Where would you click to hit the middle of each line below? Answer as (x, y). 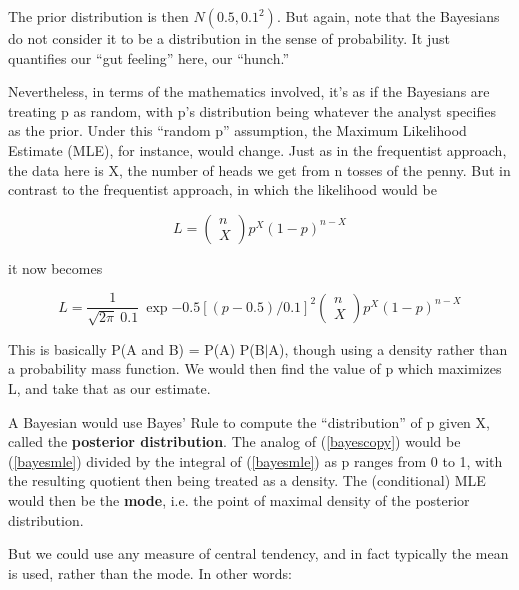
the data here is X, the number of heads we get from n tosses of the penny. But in (259, 169)
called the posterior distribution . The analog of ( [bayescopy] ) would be (234, 441)
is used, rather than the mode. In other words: (150, 572)
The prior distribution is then (98, 16)
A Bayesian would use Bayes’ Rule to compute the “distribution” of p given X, (249, 421)
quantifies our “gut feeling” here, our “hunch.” (148, 57)
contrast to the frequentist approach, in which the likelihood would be (222, 189)
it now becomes (55, 267)
